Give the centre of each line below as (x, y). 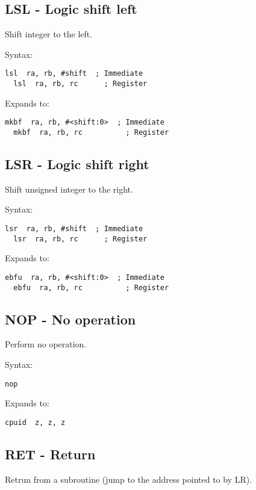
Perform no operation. (46, 344)
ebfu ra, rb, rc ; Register (91, 287)
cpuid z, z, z (35, 422)
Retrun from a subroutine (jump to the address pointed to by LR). (129, 479)
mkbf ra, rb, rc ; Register (91, 132)
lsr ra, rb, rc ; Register (80, 239)
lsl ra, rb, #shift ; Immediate (74, 74)
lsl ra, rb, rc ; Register (80, 84)
